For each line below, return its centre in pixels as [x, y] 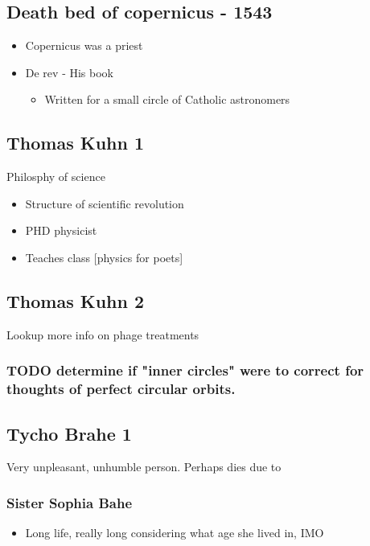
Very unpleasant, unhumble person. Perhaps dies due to [144, 467]
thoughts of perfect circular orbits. [121, 389]
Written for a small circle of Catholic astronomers [167, 99]
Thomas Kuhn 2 [76, 300]
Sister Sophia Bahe [70, 502]
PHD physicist [61, 230]
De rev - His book [69, 72]
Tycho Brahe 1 [69, 433]
